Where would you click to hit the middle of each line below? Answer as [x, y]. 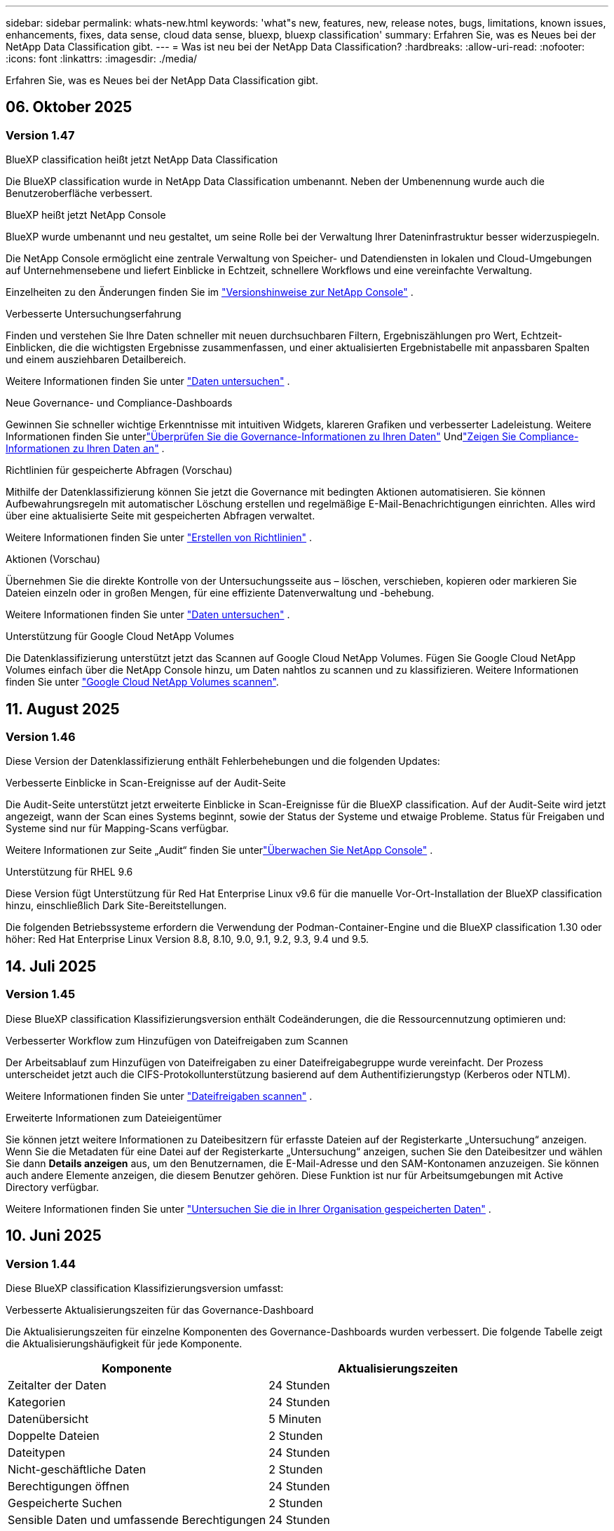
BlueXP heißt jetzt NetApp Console [86, 215]
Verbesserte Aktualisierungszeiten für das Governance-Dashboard [160, 1309]
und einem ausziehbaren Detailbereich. [96, 360]
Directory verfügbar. [53, 1187]
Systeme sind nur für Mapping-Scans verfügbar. [117, 829]
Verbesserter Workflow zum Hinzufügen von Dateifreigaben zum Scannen [177, 1040]
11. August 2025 [63, 709]
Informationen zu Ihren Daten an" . [85, 449]
